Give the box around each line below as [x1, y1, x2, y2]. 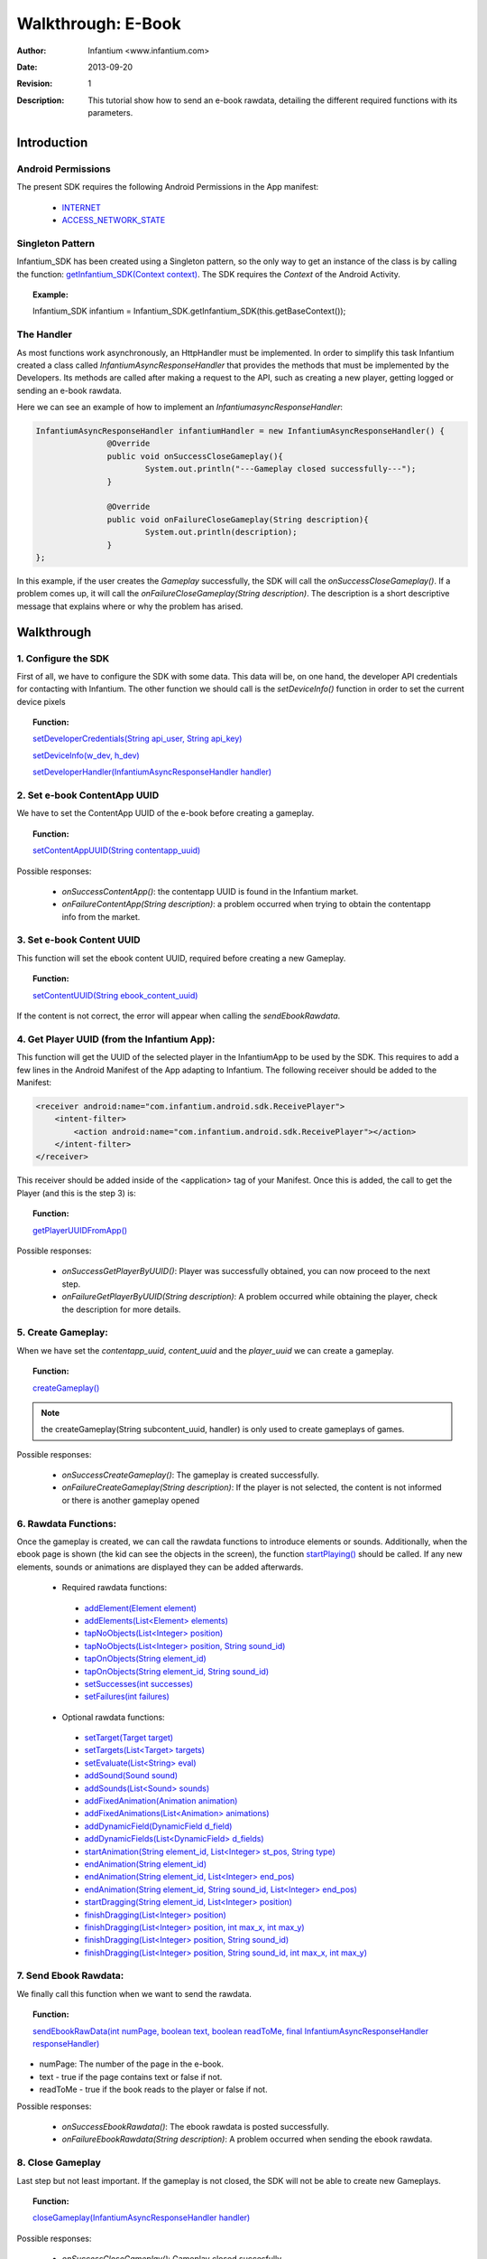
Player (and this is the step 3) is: [16, 1187, 136, 1198]
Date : [16, 61, 38, 72]
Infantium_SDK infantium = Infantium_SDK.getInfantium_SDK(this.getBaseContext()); [32, 305, 346, 316]
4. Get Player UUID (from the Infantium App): [16, 1033, 216, 1045]
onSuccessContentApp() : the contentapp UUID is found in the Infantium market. [61, 886, 359, 896]
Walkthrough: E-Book [16, 14, 181, 33]
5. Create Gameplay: [16, 1326, 108, 1339]
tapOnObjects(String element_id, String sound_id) [84, 1665, 270, 1676]
